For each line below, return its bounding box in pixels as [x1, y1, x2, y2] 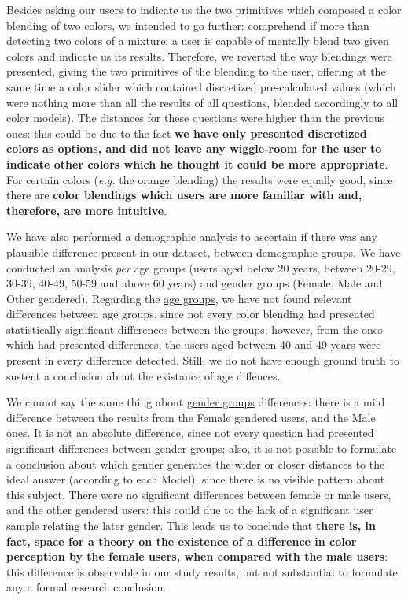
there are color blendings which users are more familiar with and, [6, 187, 362, 203]
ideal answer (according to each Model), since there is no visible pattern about [6, 471, 385, 487]
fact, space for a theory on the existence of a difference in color [6, 532, 357, 549]
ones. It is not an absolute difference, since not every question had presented [6, 424, 374, 441]
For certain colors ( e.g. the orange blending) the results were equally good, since [6, 171, 393, 187]
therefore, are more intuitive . [6, 202, 167, 218]
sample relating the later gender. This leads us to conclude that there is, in [6, 517, 376, 533]
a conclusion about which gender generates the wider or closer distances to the [6, 455, 385, 472]
